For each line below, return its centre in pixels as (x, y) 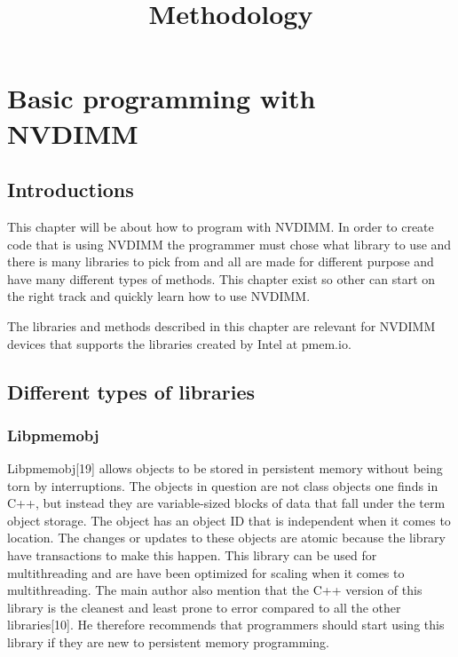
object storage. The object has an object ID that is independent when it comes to (229, 520)
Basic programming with (162, 98)
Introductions (71, 190)
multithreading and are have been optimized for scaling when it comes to (206, 572)
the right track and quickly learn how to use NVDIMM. (159, 296)
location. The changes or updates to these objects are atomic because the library (227, 538)
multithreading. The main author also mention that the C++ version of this (215, 590)
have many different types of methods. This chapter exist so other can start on (221, 278)
